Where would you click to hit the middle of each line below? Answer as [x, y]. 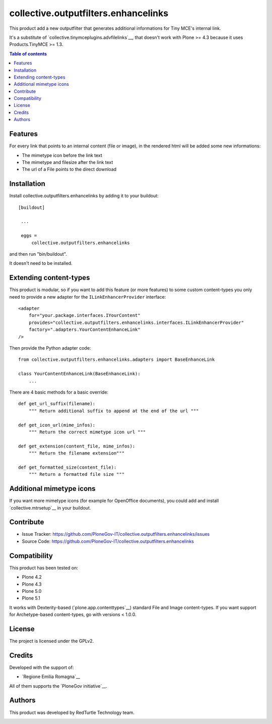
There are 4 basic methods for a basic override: [59, 392]
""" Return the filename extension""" [77, 453]
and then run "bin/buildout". [38, 254]
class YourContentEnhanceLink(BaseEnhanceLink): [79, 374]
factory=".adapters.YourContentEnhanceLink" [84, 330]
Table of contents [28, 53]
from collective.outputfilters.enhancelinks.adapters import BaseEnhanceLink [117, 360]
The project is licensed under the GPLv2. [52, 641]
